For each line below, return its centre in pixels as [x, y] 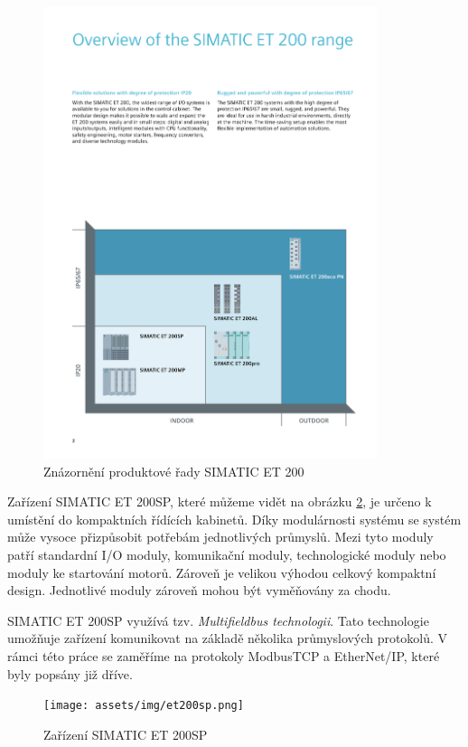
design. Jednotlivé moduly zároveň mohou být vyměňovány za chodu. [199, 590]
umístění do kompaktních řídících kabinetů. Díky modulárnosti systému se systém [234, 519]
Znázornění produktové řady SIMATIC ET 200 [174, 471]
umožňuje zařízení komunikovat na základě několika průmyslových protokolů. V [228, 638]
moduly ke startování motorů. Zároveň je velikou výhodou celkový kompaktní [222, 572]
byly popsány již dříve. [70, 673]
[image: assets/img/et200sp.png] [144, 706]
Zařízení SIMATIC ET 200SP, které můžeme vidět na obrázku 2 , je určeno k [220, 501]
